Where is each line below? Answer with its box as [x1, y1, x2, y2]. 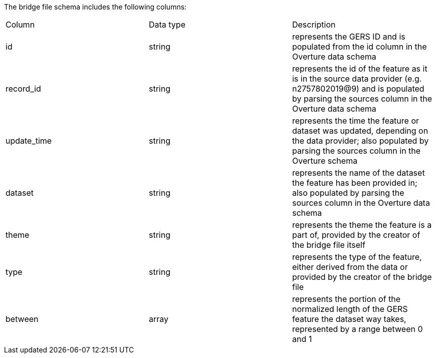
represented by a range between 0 [292, 324, 423, 334]
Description [292, 20, 336, 30]
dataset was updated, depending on [292, 126, 428, 136]
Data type [148, 20, 185, 30]
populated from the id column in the [292, 42, 427, 52]
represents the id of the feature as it [292, 64, 427, 74]
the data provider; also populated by [292, 136, 429, 146]
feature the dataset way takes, [292, 314, 406, 324]
